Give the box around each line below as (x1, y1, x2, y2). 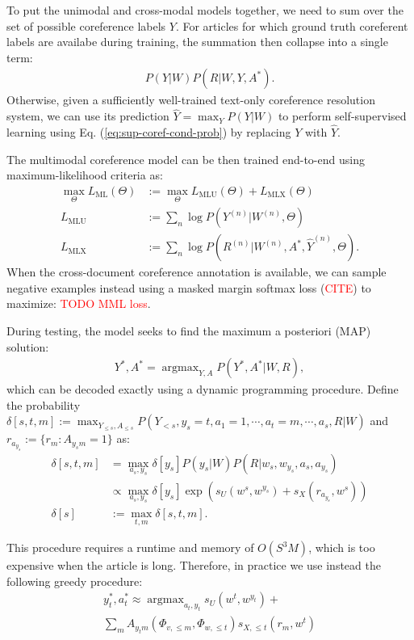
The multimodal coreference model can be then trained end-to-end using (6, 150, 365, 167)
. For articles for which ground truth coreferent (175, 17, 408, 34)
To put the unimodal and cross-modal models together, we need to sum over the (6, 2, 404, 18)
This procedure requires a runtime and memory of (6, 539, 254, 556)
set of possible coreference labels (6, 17, 166, 34)
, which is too (308, 539, 375, 556)
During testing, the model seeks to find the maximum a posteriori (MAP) (6, 322, 371, 339)
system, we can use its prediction (6, 107, 169, 124)
